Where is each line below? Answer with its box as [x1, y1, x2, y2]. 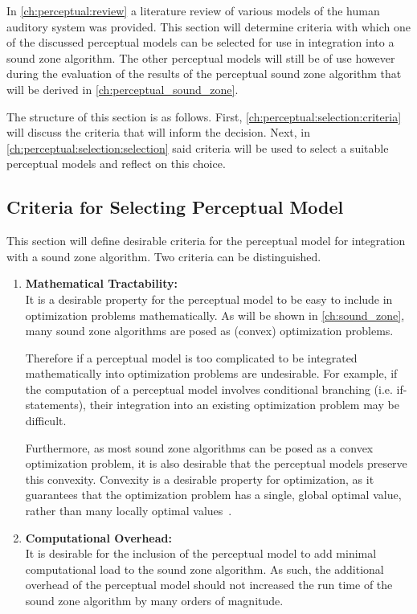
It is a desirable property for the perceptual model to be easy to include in [25, 290, 393, 307]
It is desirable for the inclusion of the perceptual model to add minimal [25, 545, 377, 562]
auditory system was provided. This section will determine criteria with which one [6, 18, 411, 35]
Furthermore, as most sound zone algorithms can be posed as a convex [25, 439, 374, 456]
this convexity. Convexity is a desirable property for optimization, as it [25, 470, 374, 487]
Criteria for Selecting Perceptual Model [6, 194, 344, 219]
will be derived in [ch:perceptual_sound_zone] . [6, 80, 239, 97]
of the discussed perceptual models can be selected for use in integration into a [6, 34, 395, 51]
